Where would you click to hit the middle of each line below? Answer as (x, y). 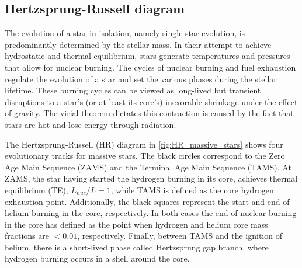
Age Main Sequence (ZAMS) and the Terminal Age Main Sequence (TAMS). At (148, 167)
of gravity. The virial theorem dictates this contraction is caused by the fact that (149, 113)
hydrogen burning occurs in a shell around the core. (97, 258)
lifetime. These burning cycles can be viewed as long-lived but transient (133, 90)
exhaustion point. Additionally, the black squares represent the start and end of (147, 201)
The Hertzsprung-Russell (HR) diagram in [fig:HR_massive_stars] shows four (144, 144)
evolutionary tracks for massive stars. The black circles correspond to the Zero (145, 156)
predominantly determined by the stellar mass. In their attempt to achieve (138, 44)
